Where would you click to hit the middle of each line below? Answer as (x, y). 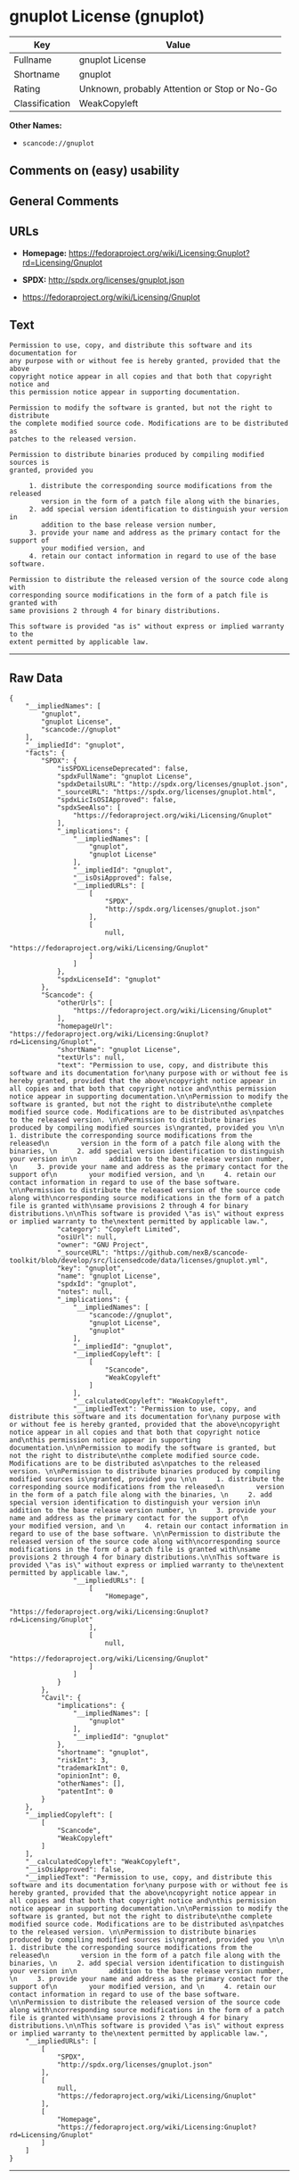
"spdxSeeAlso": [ (89, 808)
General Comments (64, 201)
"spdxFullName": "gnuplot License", (125, 777)
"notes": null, (85, 1292)
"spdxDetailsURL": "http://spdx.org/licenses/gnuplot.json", (173, 784)
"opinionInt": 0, (89, 1776)
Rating (27, 88)
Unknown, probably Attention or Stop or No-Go (178, 88)
